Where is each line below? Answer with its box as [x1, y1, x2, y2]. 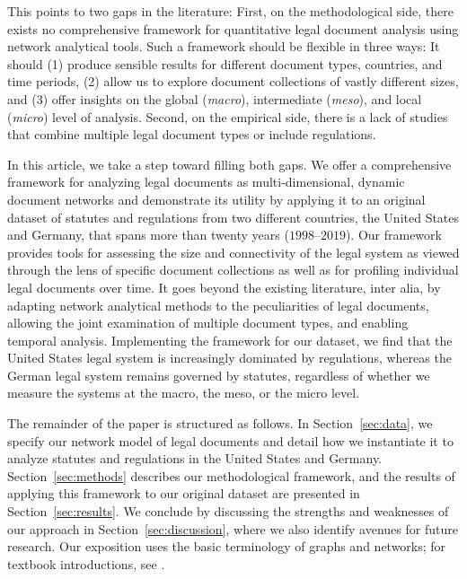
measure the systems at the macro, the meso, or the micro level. [7, 383, 360, 402]
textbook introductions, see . [7, 554, 165, 573]
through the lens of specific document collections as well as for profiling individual [7, 260, 459, 279]
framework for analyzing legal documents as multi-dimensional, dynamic [7, 172, 405, 191]
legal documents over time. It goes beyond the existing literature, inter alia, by [7, 277, 441, 296]
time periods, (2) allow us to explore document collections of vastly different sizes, [7, 72, 459, 91]
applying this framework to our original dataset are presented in [7, 484, 360, 503]
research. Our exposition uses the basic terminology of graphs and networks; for [7, 537, 446, 556]
